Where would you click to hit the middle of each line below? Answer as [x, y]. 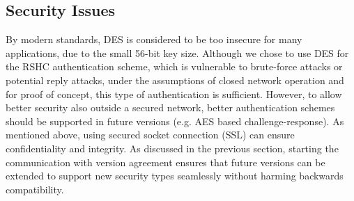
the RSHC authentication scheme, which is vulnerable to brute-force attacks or [174, 66]
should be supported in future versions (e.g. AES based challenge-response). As [175, 121]
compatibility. [35, 189]
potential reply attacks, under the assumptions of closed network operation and [175, 80]
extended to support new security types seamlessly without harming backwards [175, 176]
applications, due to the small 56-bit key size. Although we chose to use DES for [177, 53]
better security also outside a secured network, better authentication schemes [170, 107]
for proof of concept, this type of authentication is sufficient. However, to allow [174, 94]
